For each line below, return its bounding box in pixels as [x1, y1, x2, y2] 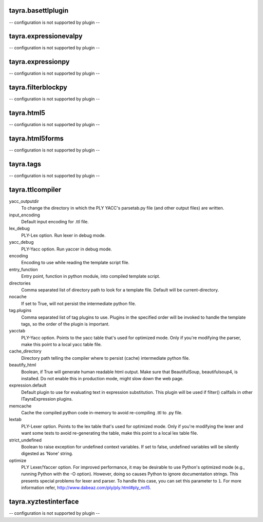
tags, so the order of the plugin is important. [21, 321, 110, 327]
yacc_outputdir [9, 198, 39, 204]
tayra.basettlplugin [9, 6, 69, 15]
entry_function [9, 266, 38, 272]
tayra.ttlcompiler [9, 185, 61, 193]
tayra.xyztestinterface [9, 498, 79, 506]
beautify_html [9, 362, 37, 368]
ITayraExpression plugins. [21, 396, 73, 402]
